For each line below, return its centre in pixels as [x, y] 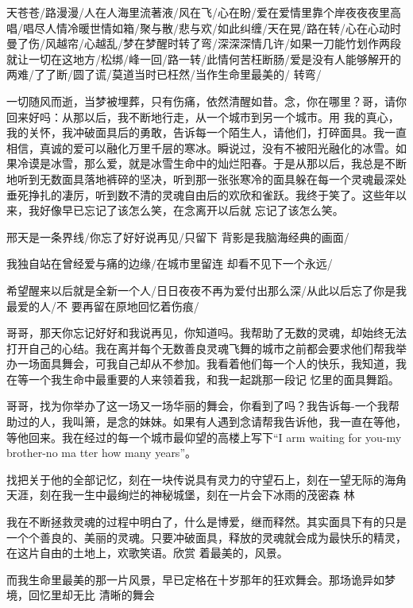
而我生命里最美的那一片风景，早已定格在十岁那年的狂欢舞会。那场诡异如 [195, 579]
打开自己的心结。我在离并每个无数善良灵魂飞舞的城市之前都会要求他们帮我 [201, 348]
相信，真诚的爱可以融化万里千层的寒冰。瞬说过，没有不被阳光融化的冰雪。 [201, 147]
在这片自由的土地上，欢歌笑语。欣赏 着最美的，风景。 [147, 553]
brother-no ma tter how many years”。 [101, 453]
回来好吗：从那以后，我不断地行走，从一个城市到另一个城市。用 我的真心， [203, 116]
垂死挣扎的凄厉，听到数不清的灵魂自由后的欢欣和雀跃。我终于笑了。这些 [195, 194]
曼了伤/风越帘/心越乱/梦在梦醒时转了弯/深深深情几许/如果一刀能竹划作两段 [204, 43]
